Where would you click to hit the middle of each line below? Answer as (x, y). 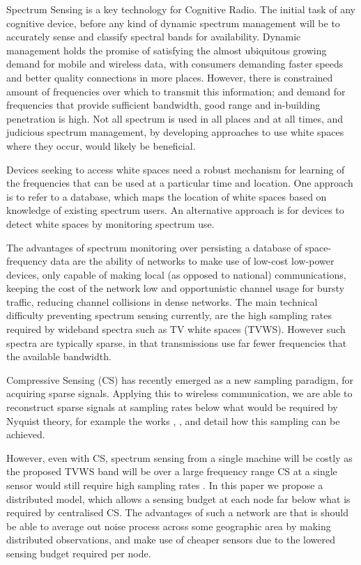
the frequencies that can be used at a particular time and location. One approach (180, 183)
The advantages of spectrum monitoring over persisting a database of (154, 247)
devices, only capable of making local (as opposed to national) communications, (176, 274)
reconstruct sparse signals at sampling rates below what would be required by (172, 407)
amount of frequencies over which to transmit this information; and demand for (176, 91)
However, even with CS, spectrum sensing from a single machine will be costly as (179, 457)
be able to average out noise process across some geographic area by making (169, 526)
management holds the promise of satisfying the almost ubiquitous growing (167, 50)
